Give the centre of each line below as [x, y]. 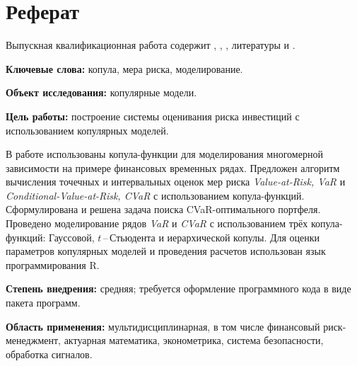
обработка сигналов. [49, 354]
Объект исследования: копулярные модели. [101, 92]
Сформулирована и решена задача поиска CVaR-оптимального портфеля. [163, 209]
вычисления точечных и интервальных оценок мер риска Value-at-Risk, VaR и [176, 182]
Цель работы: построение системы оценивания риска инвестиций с [153, 116]
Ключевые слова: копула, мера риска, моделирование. [124, 68]
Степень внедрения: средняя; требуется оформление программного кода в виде [178, 288]
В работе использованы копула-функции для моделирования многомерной [164, 154]
